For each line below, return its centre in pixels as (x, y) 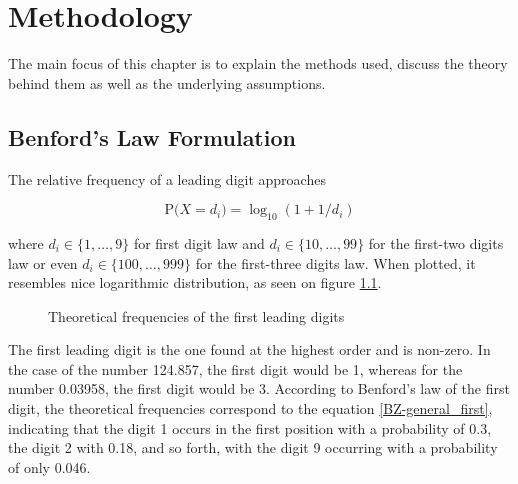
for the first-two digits (436, 242)
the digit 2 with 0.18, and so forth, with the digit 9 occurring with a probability (253, 447)
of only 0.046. (49, 466)
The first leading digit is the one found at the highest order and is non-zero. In (249, 349)
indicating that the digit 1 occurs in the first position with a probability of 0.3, (250, 427)
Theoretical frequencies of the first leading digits (196, 315)
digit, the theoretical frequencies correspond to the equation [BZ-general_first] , (250, 408)
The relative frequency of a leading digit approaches (167, 178)
